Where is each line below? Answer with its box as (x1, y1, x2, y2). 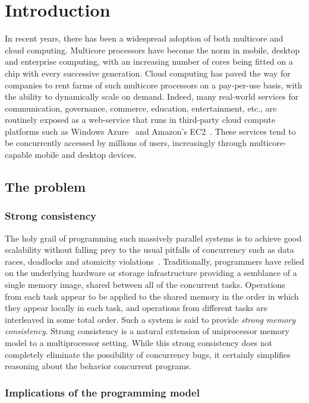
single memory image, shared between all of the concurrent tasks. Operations (5, 278, 285, 291)
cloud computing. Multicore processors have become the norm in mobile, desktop (5, 43, 300, 56)
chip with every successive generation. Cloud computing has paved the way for (5, 66, 291, 79)
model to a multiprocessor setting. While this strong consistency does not (5, 337, 273, 348)
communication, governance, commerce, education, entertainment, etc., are (5, 101, 277, 114)
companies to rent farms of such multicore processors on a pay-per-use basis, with (5, 78, 302, 91)
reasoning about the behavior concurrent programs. (5, 360, 192, 372)
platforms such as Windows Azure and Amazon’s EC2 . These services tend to (5, 125, 296, 137)
